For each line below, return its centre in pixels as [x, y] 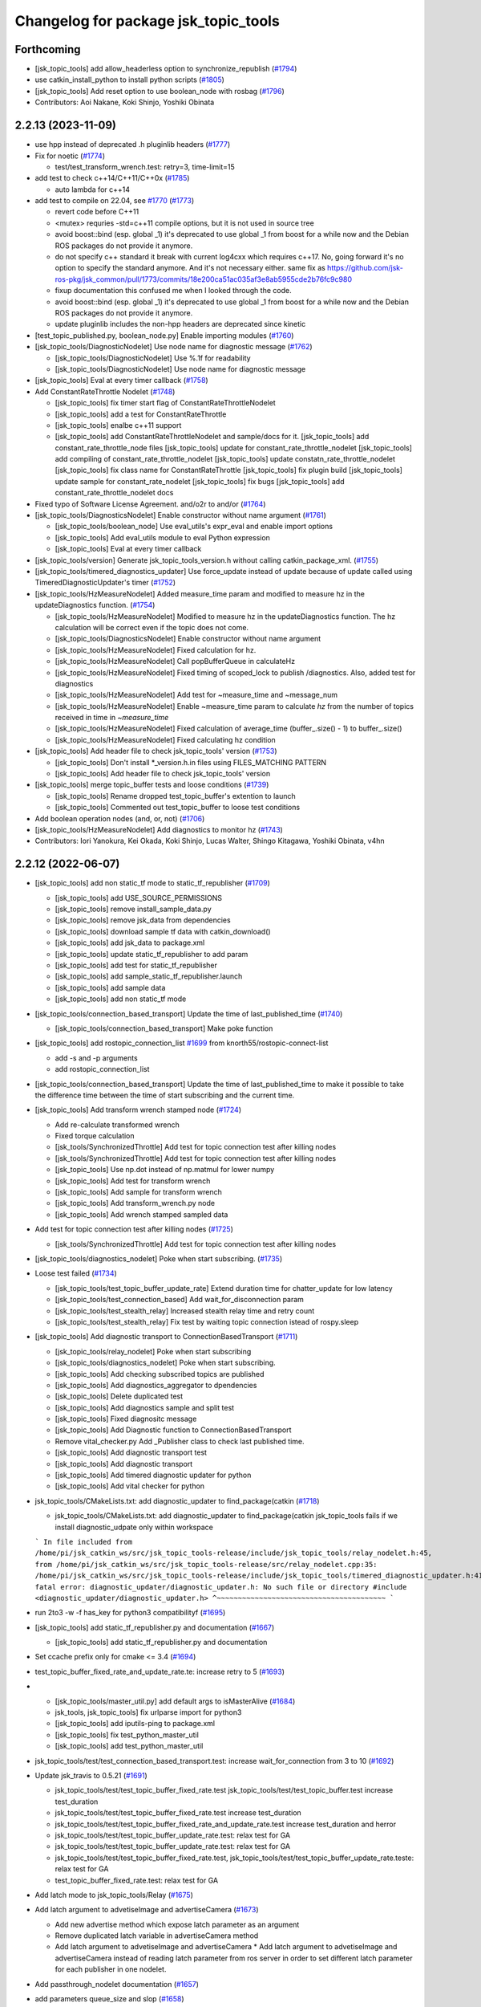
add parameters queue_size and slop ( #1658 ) [109, 1999]
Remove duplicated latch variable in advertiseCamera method [157, 1936]
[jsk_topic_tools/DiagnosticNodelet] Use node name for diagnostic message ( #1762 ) [174, 347]
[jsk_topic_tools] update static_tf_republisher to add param [152, 954]
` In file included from [83, 1542]
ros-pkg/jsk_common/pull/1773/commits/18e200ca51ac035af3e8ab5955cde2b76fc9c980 [204, 279]
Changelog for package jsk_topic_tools [147, 21]
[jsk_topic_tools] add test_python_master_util [129, 1746]
